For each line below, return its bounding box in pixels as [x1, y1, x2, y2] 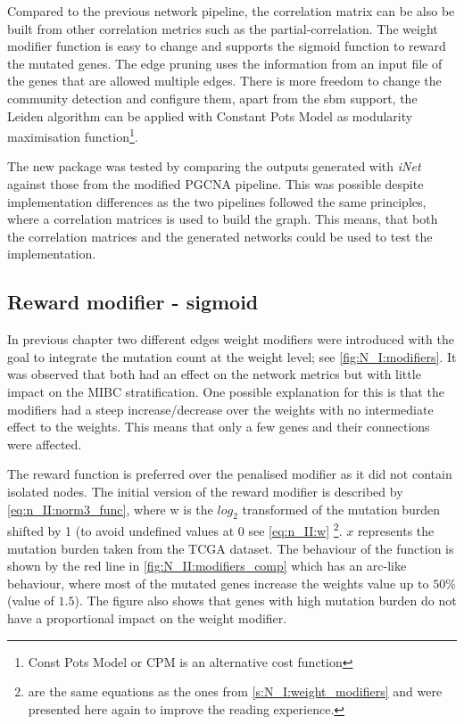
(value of [7, 591, 54, 610]
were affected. [7, 434, 82, 453]
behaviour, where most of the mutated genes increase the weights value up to [7, 573, 429, 592]
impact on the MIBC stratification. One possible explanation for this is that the [7, 382, 444, 400]
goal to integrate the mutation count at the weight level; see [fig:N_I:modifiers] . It [7, 347, 457, 366]
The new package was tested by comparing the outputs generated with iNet [7, 157, 421, 176]
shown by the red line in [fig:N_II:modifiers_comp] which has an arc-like [7, 556, 407, 575]
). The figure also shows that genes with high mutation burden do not [74, 591, 457, 610]
